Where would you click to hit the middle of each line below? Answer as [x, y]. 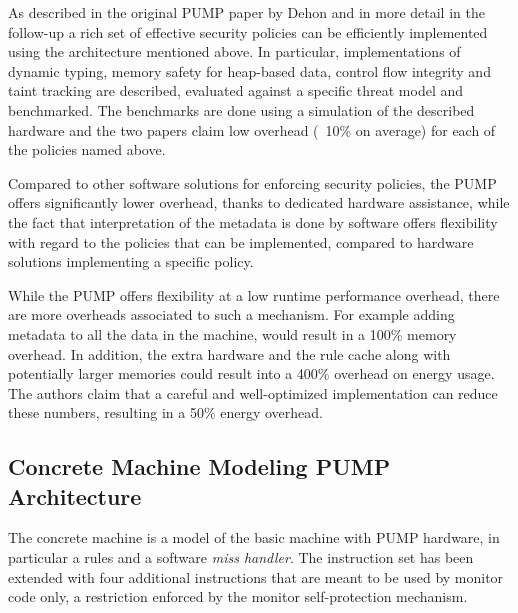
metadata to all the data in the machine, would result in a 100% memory [232, 333]
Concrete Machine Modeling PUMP [199, 466]
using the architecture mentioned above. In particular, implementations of [234, 51]
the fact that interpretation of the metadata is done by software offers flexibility [253, 221]
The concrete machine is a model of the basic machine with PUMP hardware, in [254, 537]
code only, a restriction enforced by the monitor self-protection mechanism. [238, 596]
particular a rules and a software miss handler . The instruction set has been [241, 557]
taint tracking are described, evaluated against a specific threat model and [235, 90]
